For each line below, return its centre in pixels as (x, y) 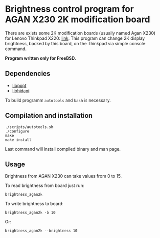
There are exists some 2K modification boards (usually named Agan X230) (80, 33)
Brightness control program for (69, 9)
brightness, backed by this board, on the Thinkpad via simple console (75, 43)
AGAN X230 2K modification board (78, 19)
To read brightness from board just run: (45, 185)
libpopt (19, 85)
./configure (17, 131)
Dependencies (28, 74)
